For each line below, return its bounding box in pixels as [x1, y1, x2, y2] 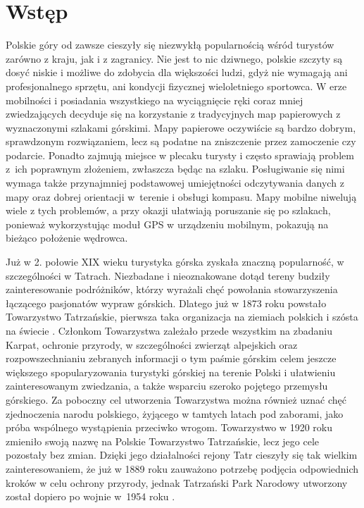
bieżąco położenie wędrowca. [6, 230, 128, 245]
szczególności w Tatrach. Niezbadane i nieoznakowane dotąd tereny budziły [6, 268, 330, 283]
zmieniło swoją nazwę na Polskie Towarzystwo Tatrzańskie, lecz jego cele [6, 433, 320, 448]
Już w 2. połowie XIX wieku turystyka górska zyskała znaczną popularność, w [6, 254, 344, 269]
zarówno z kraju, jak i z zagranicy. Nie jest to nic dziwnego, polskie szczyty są [6, 51, 343, 66]
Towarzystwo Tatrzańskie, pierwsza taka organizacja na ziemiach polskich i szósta [6, 309, 358, 324]
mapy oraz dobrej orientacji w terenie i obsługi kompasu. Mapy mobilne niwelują [6, 189, 357, 204]
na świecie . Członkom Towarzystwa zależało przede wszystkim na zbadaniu [6, 323, 332, 337]
